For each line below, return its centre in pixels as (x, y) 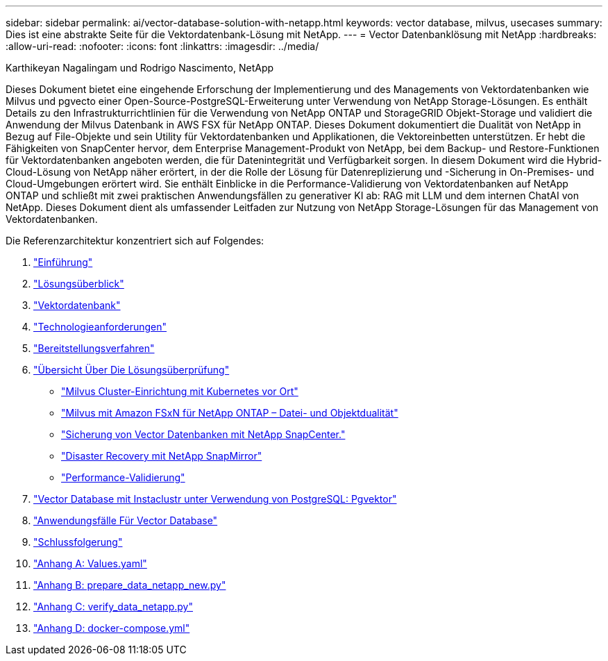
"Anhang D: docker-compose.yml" (112, 628)
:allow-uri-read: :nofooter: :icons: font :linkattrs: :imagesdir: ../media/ (162, 46)
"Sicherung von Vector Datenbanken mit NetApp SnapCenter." (203, 434)
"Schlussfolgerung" (78, 542)
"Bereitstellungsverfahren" (94, 348)
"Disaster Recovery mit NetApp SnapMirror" (162, 456)
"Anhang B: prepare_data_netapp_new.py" (130, 585)
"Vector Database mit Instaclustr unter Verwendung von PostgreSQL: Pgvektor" (215, 499)
